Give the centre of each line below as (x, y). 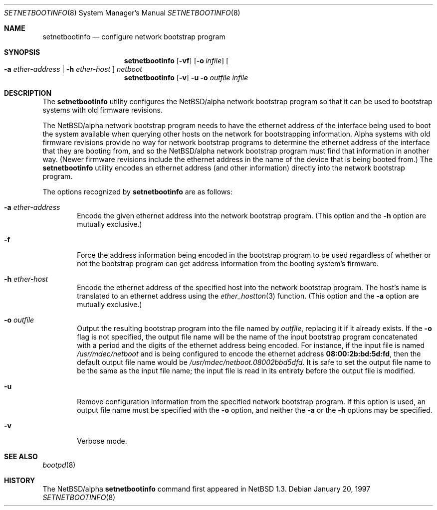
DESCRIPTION (28, 93)
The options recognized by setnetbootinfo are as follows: (137, 192)
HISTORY (20, 480)
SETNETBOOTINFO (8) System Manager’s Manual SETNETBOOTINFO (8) (122, 13)
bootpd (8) (59, 465)
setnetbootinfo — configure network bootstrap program (134, 37)
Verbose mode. (102, 441)
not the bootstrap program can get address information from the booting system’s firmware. (228, 263)
